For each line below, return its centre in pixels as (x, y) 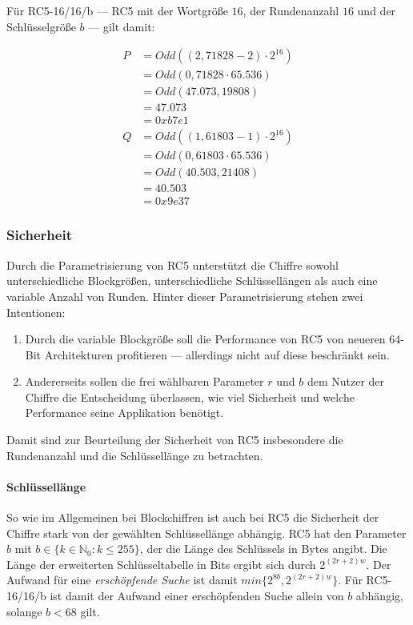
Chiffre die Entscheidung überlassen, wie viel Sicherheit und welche (190, 397)
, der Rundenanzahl (291, 10)
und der (377, 10)
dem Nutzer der (346, 381)
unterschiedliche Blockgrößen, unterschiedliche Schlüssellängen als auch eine (192, 280)
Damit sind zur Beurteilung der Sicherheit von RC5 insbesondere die (175, 440)
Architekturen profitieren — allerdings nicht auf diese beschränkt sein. (217, 354)
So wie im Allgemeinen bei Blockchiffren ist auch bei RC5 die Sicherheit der (193, 517)
